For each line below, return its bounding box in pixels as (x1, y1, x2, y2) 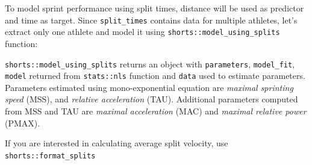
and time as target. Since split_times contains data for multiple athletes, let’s (5, 13, 298, 26)
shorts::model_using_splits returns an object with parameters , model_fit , (5, 57, 295, 70)
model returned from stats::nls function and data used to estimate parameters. (5, 69, 305, 82)
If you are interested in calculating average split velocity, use (5, 137, 228, 149)
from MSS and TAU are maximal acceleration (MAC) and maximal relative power (5, 105, 307, 117)
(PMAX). (5, 116, 40, 129)
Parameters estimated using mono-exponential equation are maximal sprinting (5, 81, 293, 93)
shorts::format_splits (5, 151, 96, 160)
